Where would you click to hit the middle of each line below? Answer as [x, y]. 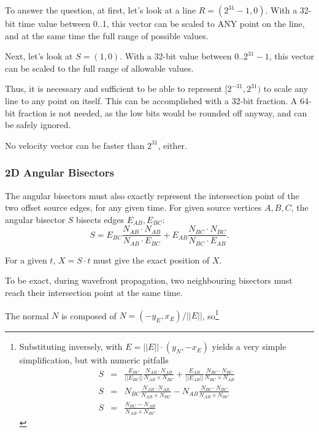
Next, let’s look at [39, 56]
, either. [172, 145]
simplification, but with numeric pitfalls [94, 360]
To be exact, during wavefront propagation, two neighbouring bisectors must [149, 280]
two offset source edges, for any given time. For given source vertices [133, 207]
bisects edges [100, 219]
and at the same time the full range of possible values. [107, 35]
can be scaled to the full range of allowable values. [99, 68]
